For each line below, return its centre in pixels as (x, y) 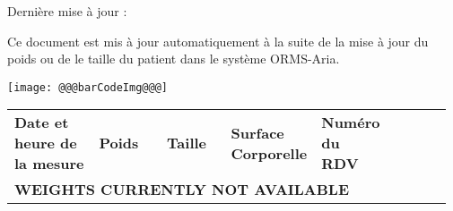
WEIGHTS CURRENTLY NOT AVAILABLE (182, 190)
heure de (46, 143)
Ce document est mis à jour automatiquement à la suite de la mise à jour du (218, 41)
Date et (42, 122)
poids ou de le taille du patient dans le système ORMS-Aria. (174, 59)
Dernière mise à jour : (67, 11)
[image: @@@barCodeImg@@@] (87, 87)
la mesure (49, 164)
